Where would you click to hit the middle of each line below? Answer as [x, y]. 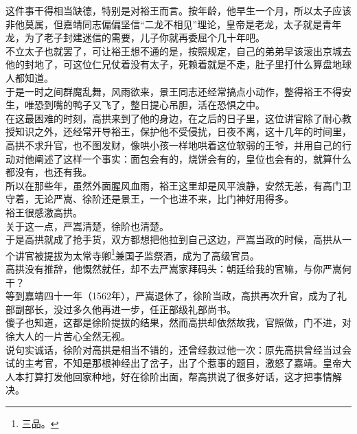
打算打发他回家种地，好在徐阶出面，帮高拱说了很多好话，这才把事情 [178, 376]
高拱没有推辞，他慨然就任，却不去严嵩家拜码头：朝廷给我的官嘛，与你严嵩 [174, 268]
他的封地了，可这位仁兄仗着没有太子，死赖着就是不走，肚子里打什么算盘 [169, 64]
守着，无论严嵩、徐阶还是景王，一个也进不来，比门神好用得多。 [150, 199]
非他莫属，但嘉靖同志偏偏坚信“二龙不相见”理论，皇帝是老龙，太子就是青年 [174, 24]
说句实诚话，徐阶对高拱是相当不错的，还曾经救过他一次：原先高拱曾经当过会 [178, 349]
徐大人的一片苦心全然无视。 [68, 335]
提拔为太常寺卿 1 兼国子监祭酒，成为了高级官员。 [151, 254]
